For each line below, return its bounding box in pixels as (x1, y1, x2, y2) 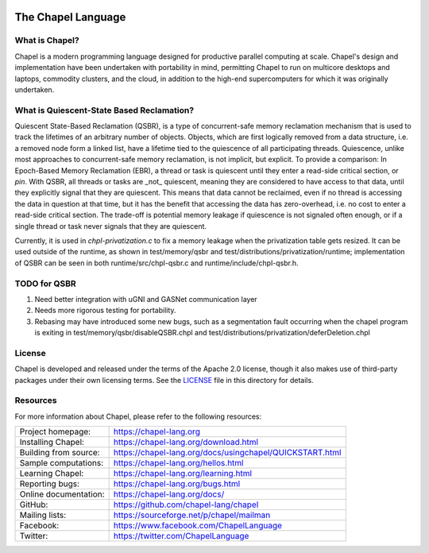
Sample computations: (19, 458, 104, 469)
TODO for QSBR (14, 278, 77, 289)
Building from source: (19, 447, 100, 458)
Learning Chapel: (19, 468, 84, 479)
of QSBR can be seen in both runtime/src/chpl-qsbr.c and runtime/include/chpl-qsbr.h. (14, 258, 299, 268)
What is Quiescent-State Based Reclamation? (14, 104, 195, 115)
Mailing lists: (19, 509, 67, 520)
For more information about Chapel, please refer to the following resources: (14, 412, 262, 421)
